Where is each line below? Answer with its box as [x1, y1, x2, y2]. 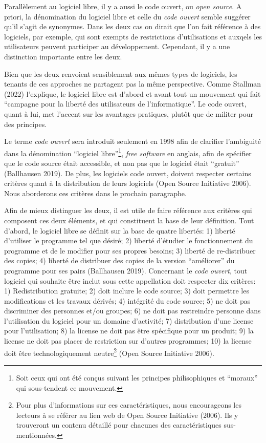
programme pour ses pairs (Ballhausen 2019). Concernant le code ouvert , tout [4, 265, 248, 276]
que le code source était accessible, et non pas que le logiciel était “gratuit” [4, 157, 239, 168]
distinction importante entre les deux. [4, 51, 122, 61]
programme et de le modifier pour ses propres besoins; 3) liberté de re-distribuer [4, 245, 256, 256]
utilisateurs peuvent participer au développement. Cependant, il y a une [4, 41, 230, 52]
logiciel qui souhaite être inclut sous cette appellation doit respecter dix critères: [4, 275, 256, 286]
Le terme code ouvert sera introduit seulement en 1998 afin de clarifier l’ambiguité [4, 136, 261, 146]
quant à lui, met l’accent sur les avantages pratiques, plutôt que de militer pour [4, 108, 253, 119]
